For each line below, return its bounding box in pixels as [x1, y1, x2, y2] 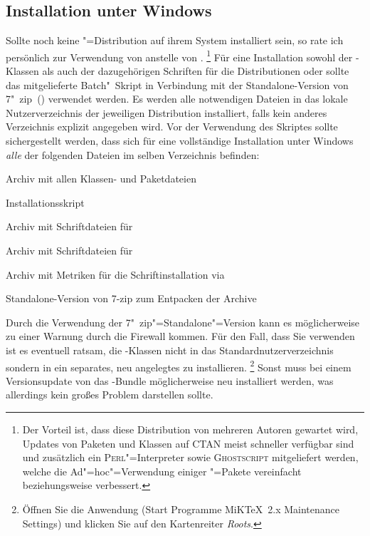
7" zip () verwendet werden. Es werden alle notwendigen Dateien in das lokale [6, 91, 348, 106]
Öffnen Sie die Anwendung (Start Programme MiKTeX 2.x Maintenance [22, 501, 340, 516]
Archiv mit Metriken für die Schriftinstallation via [6, 267, 225, 282]
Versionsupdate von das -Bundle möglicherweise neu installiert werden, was [6, 373, 334, 388]
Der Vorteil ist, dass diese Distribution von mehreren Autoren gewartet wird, [22, 421, 359, 436]
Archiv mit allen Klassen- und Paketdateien [6, 171, 196, 186]
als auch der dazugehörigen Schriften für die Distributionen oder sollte [42, 63, 349, 78]
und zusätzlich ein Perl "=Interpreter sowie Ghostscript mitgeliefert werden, [22, 450, 359, 465]
